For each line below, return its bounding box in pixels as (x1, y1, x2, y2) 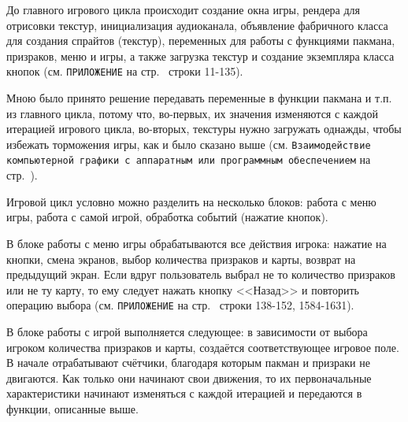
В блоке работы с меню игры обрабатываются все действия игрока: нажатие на (6, 235, 387, 251)
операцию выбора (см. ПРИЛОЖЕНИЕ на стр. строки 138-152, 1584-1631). (6, 297, 354, 313)
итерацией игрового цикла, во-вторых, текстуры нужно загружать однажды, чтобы (6, 120, 402, 137)
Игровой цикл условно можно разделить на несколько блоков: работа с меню (6, 193, 376, 209)
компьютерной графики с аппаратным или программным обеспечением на (6, 151, 371, 168)
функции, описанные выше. (6, 400, 139, 416)
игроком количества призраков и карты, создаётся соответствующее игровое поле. (6, 339, 399, 355)
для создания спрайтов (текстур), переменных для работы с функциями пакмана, (6, 32, 395, 49)
